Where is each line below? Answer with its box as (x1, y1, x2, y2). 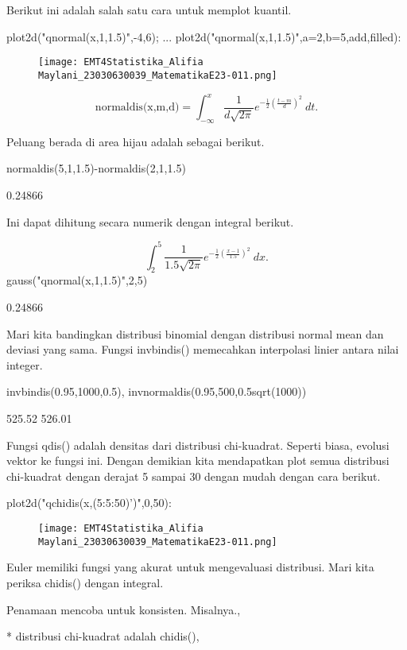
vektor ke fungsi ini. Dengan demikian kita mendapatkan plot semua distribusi (6, 452, 390, 469)
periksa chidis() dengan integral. (6, 574, 164, 590)
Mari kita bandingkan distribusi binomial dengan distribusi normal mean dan (6, 325, 384, 342)
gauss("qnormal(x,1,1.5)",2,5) (6, 272, 148, 288)
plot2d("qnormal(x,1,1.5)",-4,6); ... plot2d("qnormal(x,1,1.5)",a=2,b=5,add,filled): (6, 28, 401, 44)
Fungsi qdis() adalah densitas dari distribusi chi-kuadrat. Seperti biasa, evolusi (6, 436, 390, 453)
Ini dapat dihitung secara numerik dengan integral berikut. (6, 213, 294, 230)
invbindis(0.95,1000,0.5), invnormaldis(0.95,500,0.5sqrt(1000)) (6, 383, 307, 400)
